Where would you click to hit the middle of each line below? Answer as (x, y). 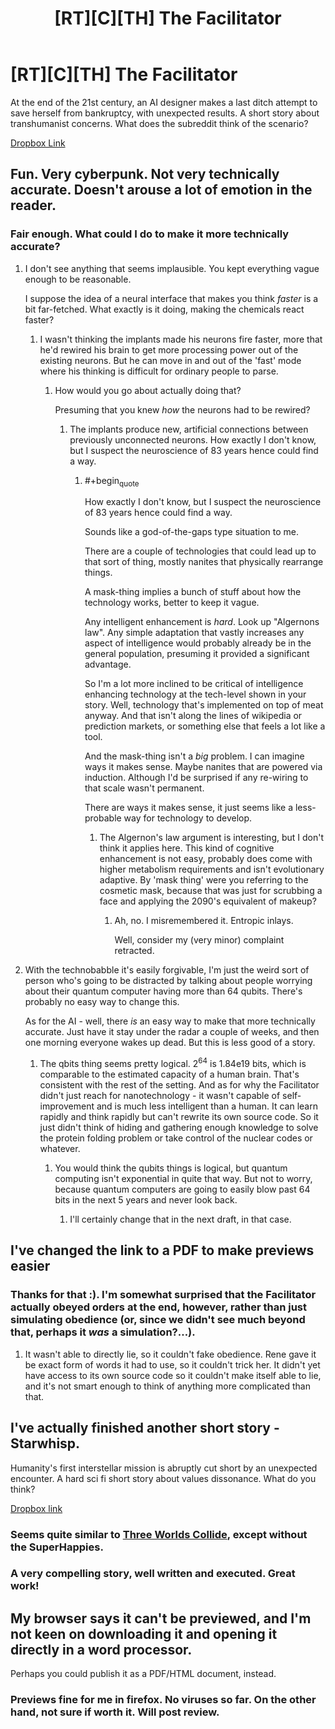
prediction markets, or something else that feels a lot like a (205, 726)
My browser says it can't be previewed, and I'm (161, 1618)
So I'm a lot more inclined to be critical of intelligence (194, 684)
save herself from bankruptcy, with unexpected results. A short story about (165, 113)
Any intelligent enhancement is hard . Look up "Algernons (202, 622)
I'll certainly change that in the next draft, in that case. (180, 1219)
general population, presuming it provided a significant (197, 654)
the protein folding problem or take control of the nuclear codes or (176, 1138)
